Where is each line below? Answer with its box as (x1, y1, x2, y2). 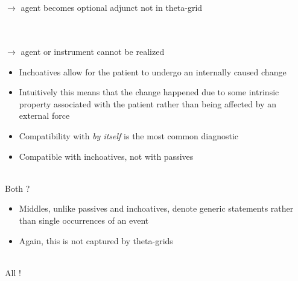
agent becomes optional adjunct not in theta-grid (21, 1, 203, 14)
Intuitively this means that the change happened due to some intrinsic (19, 86, 279, 98)
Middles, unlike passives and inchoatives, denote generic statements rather (19, 202, 294, 215)
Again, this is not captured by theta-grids (19, 234, 173, 247)
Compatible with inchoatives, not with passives (19, 150, 194, 162)
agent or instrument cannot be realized (21, 45, 165, 57)
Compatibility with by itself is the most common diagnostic (19, 129, 239, 142)
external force (19, 109, 70, 122)
